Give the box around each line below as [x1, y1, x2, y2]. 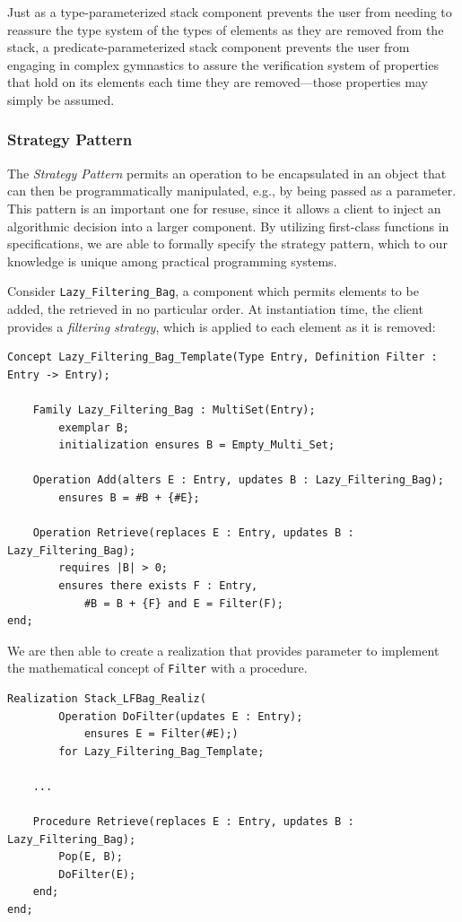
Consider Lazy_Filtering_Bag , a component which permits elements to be [7, 282, 419, 300]
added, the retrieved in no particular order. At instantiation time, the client [7, 300, 423, 317]
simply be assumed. [7, 90, 115, 109]
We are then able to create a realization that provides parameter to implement [7, 640, 440, 659]
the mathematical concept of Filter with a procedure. [7, 658, 308, 677]
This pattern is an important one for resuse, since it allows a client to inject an [7, 198, 441, 217]
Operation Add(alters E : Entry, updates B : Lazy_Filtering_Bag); [32, 474, 444, 487]
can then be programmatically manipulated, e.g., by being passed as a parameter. [7, 181, 457, 200]
